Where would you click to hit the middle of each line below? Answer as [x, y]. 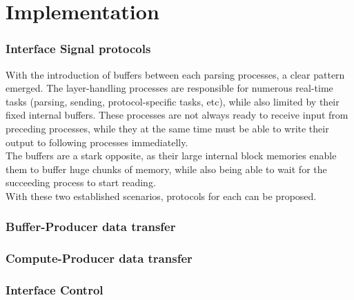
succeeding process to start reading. [81, 182]
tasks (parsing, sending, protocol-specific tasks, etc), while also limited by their [173, 101]
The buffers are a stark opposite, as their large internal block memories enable [171, 156]
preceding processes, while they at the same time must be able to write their [167, 128]
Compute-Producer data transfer [99, 258]
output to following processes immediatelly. [97, 142]
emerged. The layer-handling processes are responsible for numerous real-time [169, 88]
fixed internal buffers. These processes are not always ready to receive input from [177, 115]
